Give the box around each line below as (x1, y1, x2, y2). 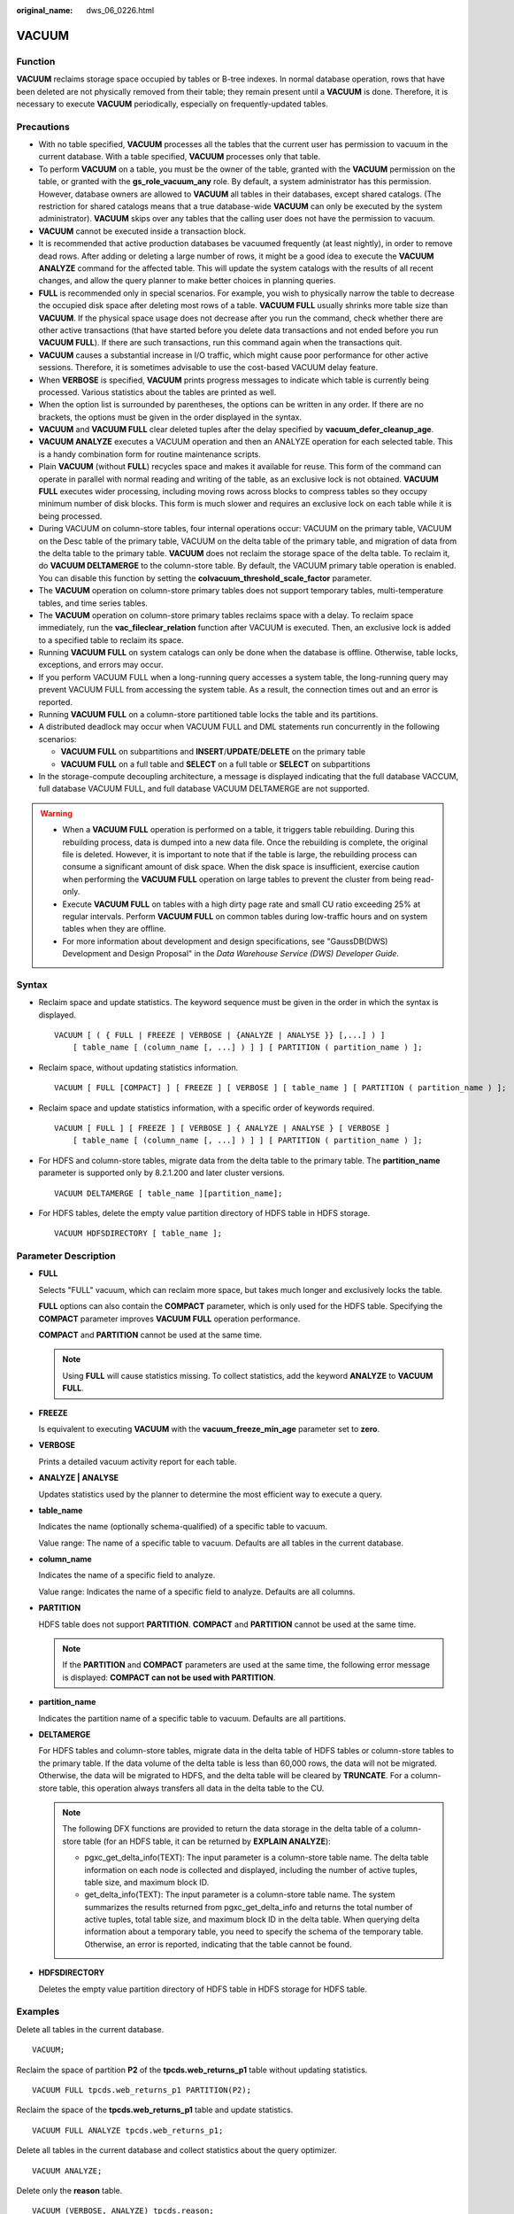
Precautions (16, 120, 70, 133)
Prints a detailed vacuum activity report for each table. (38, 1456, 238, 1467)
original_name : (16, 5, 73, 15)
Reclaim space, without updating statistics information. (38, 1062, 239, 1072)
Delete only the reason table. (16, 2185, 123, 2195)
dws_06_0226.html (86, 5, 155, 15)
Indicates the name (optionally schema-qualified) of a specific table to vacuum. (38, 1521, 327, 1532)
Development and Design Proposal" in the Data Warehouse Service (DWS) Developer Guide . (62, 948, 400, 959)
